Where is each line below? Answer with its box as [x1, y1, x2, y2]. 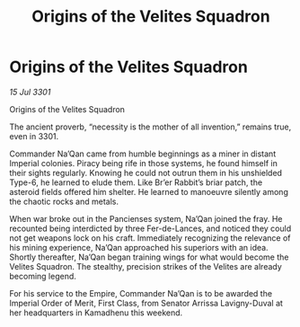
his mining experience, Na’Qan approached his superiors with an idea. [9, 242, 269, 252]
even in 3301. [9, 130, 59, 141]
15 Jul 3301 [9, 86, 51, 97]
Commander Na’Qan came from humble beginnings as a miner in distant [9, 148, 277, 159]
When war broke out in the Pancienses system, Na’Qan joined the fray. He [9, 213, 283, 224]
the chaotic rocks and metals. [9, 196, 119, 207]
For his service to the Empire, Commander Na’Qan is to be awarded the [9, 287, 272, 298]
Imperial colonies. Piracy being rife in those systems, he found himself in [9, 157, 278, 168]
